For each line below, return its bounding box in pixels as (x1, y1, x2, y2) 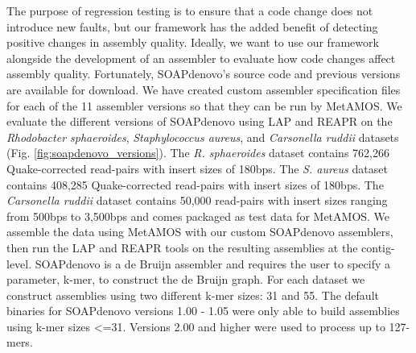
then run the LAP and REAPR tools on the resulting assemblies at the (6, 239, 358, 255)
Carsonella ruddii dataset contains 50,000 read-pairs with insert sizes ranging (6, 192, 388, 209)
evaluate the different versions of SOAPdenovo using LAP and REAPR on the (6, 113, 393, 130)
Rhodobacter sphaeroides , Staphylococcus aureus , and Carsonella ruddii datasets (6, 128, 399, 145)
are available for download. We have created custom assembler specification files (6, 81, 401, 98)
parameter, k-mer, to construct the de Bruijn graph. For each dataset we (6, 271, 365, 288)
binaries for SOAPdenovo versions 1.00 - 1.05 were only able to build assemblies (6, 302, 400, 319)
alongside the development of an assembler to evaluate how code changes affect (6, 49, 396, 66)
